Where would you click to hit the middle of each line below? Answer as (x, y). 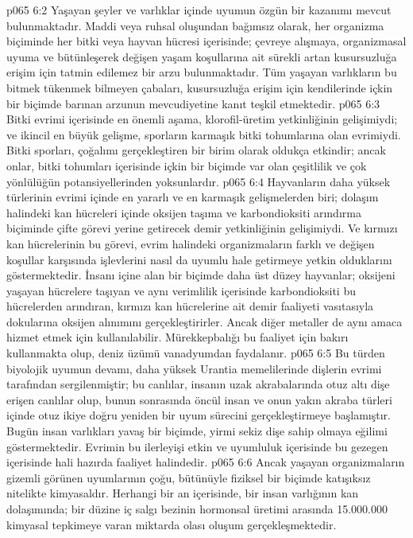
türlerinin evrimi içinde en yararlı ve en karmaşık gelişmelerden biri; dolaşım (193, 197)
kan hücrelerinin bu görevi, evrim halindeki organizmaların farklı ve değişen (191, 243)
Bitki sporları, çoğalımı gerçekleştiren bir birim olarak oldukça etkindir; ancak (196, 150)
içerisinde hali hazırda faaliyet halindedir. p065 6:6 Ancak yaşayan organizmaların (206, 462)
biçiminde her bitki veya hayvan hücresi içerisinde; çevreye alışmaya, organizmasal (206, 41)
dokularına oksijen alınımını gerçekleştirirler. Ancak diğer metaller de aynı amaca (205, 321)
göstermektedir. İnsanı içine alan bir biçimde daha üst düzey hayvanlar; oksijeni (201, 275)
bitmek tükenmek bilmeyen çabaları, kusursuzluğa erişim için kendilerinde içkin (200, 87)
